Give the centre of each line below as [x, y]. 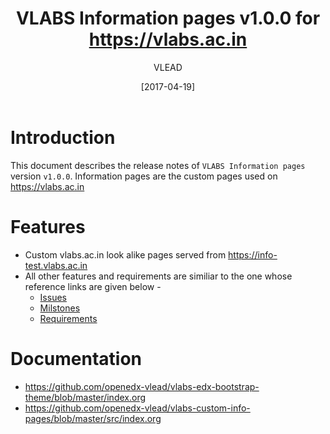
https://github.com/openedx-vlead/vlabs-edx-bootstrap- [142, 386]
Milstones [60, 308]
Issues [53, 297]
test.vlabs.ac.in [56, 265]
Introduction [63, 137]
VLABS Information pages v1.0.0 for [168, 18]
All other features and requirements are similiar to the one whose [158, 276]
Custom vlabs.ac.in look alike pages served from [125, 254]
